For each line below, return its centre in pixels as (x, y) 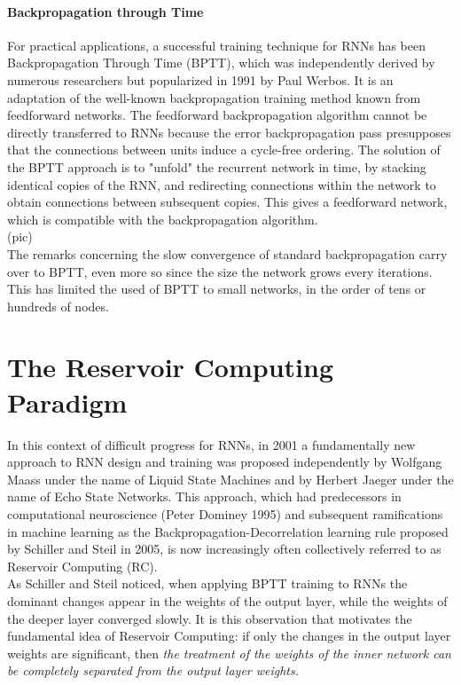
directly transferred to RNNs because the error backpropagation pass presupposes (229, 132)
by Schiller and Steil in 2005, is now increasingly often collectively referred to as (224, 549)
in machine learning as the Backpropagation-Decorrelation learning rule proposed (228, 531)
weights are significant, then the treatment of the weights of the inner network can (229, 653)
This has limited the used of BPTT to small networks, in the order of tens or (217, 289)
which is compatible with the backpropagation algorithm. (163, 219)
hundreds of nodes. (58, 306)
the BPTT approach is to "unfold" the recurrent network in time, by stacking (217, 166)
